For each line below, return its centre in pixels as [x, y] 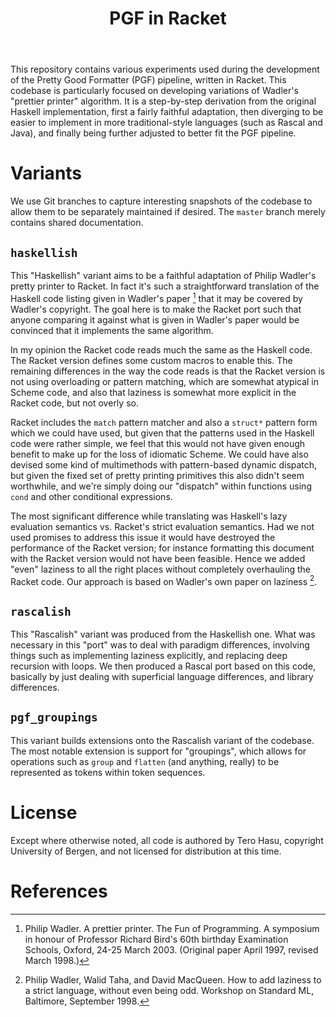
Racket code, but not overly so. [74, 403]
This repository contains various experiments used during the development [165, 69]
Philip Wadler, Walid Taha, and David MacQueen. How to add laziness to [173, 979]
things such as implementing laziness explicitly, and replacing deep [149, 656]
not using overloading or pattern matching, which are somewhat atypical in [165, 381]
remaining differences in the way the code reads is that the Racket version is [168, 371]
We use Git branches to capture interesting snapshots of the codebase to [161, 201]
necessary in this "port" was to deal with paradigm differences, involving [160, 645]
